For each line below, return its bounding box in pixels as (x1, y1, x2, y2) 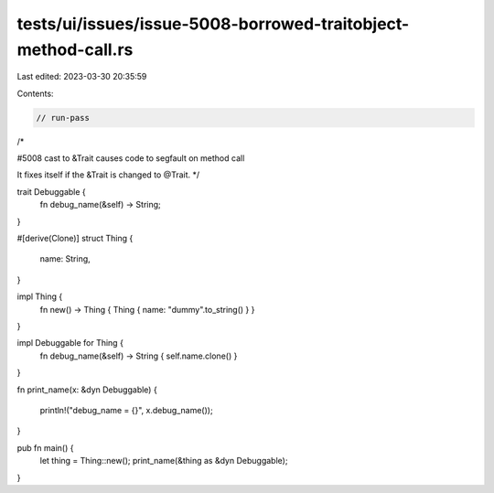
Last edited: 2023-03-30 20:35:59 (16, 71, 147, 82)
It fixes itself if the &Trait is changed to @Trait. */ (16, 169, 200, 180)
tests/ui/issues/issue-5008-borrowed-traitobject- (16, 14, 410, 34)
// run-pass (36, 113, 91, 123)
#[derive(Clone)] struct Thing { (16, 233, 134, 244)
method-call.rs (16, 39, 134, 59)
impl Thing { (16, 291, 63, 302)
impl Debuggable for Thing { (16, 338, 123, 348)
